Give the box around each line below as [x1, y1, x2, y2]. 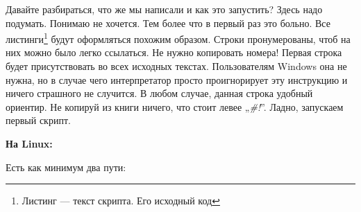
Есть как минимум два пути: [6, 159, 126, 174]
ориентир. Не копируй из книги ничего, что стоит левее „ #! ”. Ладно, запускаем [6, 99, 344, 114]
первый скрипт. [6, 113, 71, 127]
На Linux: [6, 136, 53, 150]
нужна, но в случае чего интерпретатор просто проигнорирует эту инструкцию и [6, 72, 348, 87]
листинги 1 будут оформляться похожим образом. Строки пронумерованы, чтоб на [6, 30, 351, 46]
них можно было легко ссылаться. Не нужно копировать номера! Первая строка [6, 45, 342, 60]
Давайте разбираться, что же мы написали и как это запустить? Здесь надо [6, 2, 323, 16]
